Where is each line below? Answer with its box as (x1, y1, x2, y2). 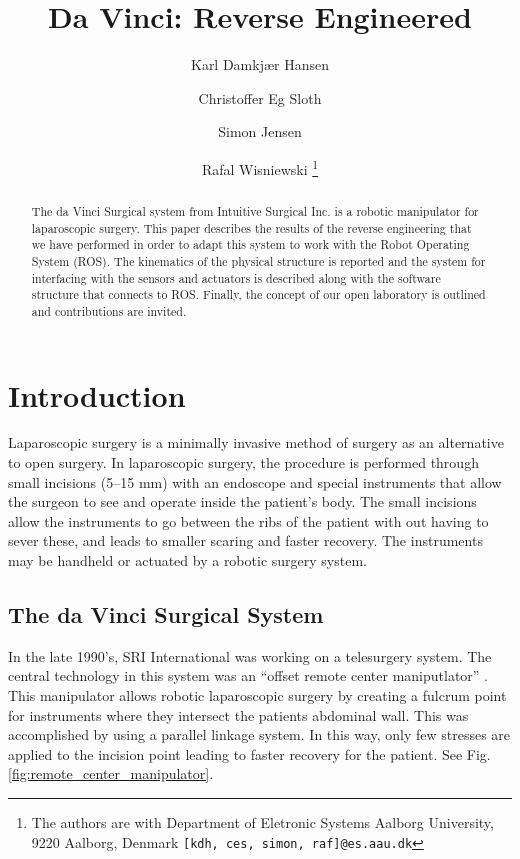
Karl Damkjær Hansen (190, 54, 330, 75)
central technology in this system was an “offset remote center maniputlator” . (8, 665, 488, 686)
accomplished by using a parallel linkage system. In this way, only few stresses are (8, 724, 511, 745)
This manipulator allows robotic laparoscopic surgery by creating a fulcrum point (8, 685, 507, 706)
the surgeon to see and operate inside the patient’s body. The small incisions (8, 491, 477, 512)
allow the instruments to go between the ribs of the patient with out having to (8, 510, 489, 531)
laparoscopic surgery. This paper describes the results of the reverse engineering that (31, 219, 472, 236)
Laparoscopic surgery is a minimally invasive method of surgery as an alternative (8, 432, 504, 453)
